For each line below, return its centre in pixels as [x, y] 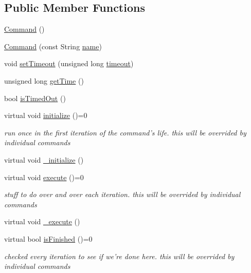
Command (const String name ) [53, 46]
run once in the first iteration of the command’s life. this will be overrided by [125, 132]
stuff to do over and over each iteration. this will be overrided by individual [122, 194]
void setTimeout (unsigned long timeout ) [69, 63]
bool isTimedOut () [35, 98]
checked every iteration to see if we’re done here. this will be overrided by [119, 256]
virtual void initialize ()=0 [46, 115]
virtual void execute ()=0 [44, 177]
